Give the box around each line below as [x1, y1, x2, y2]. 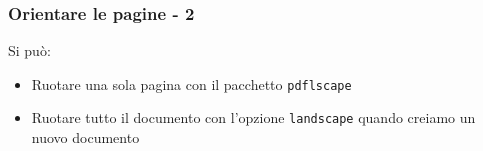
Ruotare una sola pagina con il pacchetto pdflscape [31, 73, 352, 94]
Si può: [8, 40, 51, 61]
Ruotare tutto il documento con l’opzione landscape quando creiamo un [31, 107, 476, 128]
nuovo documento [31, 127, 140, 148]
